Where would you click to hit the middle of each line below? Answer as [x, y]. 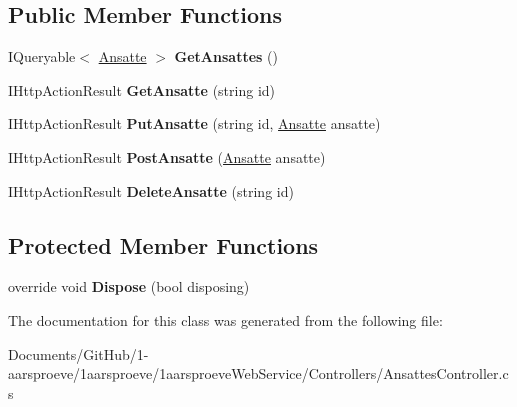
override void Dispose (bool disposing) [129, 286]
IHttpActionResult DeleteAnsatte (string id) [151, 190]
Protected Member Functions [163, 244]
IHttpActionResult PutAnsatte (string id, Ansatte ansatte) [194, 123]
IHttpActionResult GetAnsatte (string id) [142, 89]
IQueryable [42, 56]
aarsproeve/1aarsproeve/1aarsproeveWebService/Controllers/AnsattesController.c [258, 373]
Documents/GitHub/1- [78, 353]
